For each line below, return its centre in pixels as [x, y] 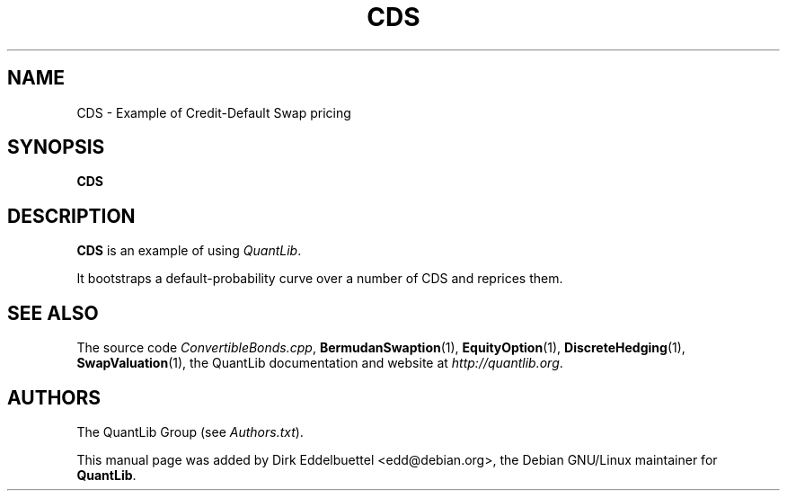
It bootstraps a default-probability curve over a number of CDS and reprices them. [320, 279]
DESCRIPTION [71, 216]
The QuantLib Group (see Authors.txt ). [190, 431]
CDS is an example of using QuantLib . [189, 251]
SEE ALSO [53, 313]
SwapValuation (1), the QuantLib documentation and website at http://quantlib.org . [320, 363]
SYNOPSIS [56, 147]
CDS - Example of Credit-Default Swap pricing [214, 112]
